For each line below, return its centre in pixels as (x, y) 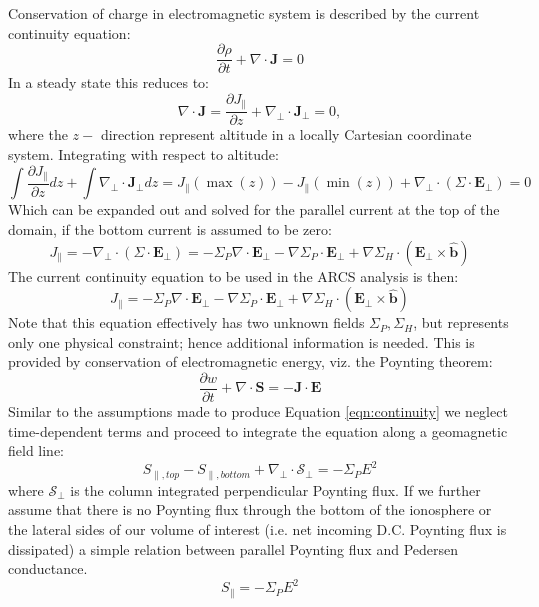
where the (38, 134)
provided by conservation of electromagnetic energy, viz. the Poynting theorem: (250, 361)
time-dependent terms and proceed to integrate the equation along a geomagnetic (258, 430)
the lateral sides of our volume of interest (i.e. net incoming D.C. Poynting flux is (257, 528)
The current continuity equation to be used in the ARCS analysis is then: (233, 275)
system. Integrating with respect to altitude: (143, 153)
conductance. (48, 568)
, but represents (461, 322)
